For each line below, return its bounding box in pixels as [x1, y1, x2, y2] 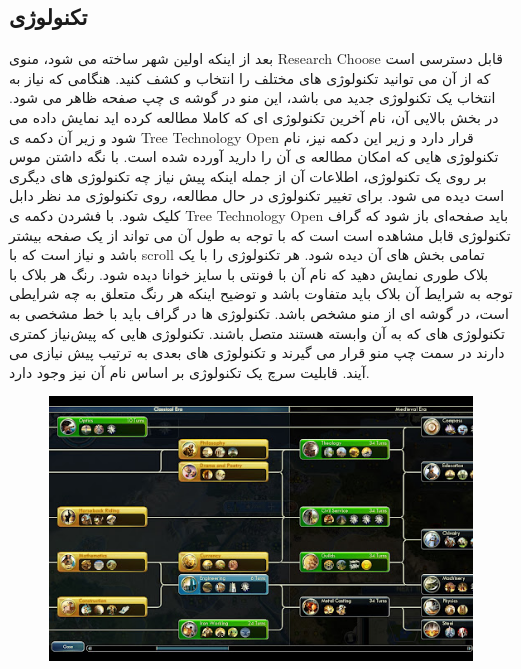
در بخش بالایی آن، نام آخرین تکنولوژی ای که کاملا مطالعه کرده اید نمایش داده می [9, 106, 499, 127]
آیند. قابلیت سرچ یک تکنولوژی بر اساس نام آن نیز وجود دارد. [9, 361, 370, 382]
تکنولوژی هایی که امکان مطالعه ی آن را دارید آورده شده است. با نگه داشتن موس [9, 146, 499, 167]
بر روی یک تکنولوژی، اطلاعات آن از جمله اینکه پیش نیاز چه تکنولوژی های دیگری [9, 165, 487, 186]
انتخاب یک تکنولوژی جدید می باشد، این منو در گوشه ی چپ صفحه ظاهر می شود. [9, 87, 496, 108]
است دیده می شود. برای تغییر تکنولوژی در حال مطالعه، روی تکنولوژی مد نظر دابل [9, 185, 505, 206]
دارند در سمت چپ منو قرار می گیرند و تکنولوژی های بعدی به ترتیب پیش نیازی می [9, 342, 505, 363]
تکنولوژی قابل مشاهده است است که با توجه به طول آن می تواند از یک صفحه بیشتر [9, 224, 511, 245]
